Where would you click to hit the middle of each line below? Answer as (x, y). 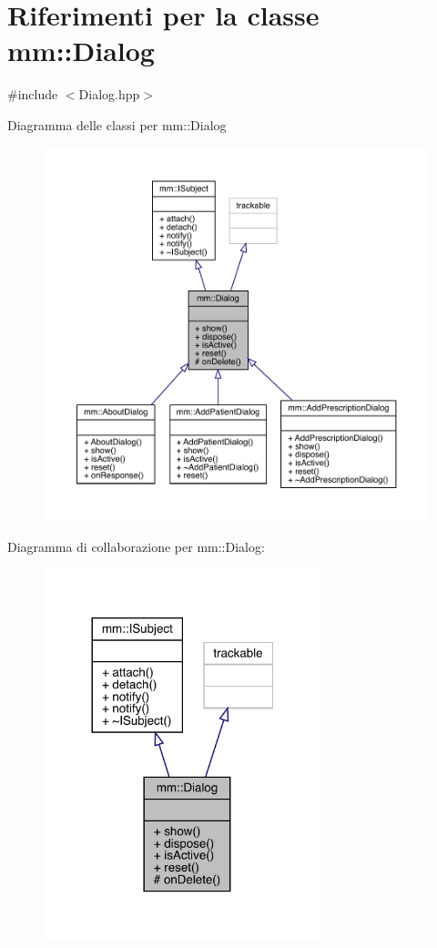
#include (33, 94)
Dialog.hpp (109, 94)
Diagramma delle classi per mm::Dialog (117, 124)
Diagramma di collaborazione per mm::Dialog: (136, 547)
